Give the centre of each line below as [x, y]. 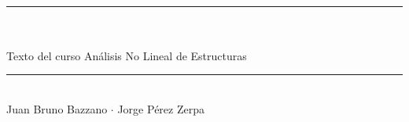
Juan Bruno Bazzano [57, 108]
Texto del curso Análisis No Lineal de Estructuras [127, 55]
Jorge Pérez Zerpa [161, 108]
